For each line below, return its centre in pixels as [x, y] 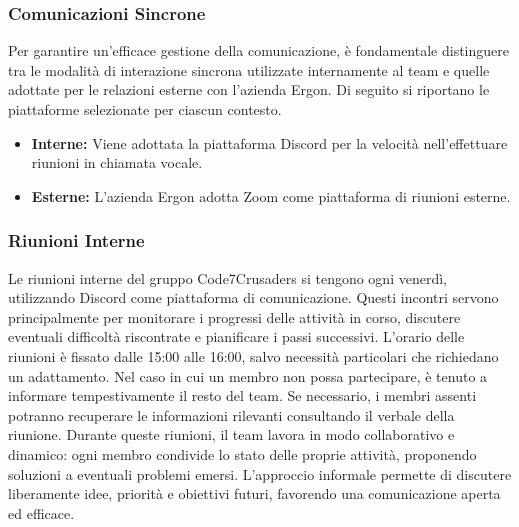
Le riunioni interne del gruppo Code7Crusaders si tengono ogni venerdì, [227, 277]
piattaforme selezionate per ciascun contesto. [145, 109]
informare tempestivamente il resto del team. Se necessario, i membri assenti [242, 395]
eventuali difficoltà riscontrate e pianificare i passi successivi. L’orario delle [236, 336]
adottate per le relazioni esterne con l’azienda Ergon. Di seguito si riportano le [249, 89]
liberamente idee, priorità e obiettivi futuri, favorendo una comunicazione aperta [254, 493]
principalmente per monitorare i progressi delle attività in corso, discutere [234, 316]
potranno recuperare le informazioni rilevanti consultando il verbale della [231, 414]
